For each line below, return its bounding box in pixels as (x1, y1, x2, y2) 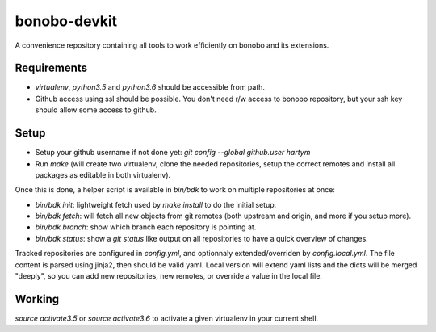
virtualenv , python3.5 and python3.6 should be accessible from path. (35, 82, 266, 92)
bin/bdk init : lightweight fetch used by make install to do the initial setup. (35, 200, 277, 209)
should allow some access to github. (35, 105, 157, 115)
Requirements (15, 61, 88, 75)
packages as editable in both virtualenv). (35, 170, 171, 179)
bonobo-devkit (15, 12, 118, 30)
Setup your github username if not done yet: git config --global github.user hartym (35, 148, 311, 158)
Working (15, 292, 60, 306)
